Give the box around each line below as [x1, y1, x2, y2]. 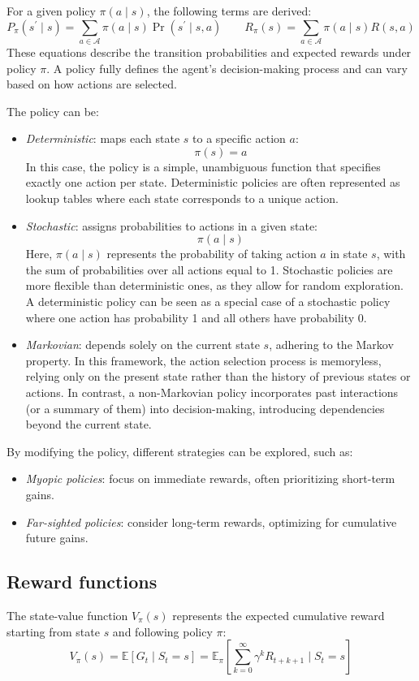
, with [376, 245, 406, 262]
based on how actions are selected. [6, 75, 177, 93]
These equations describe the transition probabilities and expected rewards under [6, 43, 412, 60]
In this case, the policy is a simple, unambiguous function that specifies [25, 157, 381, 175]
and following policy [112, 623, 213, 640]
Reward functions [6, 569, 158, 594]
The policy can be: [6, 102, 99, 119]
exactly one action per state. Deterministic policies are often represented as [25, 174, 400, 191]
